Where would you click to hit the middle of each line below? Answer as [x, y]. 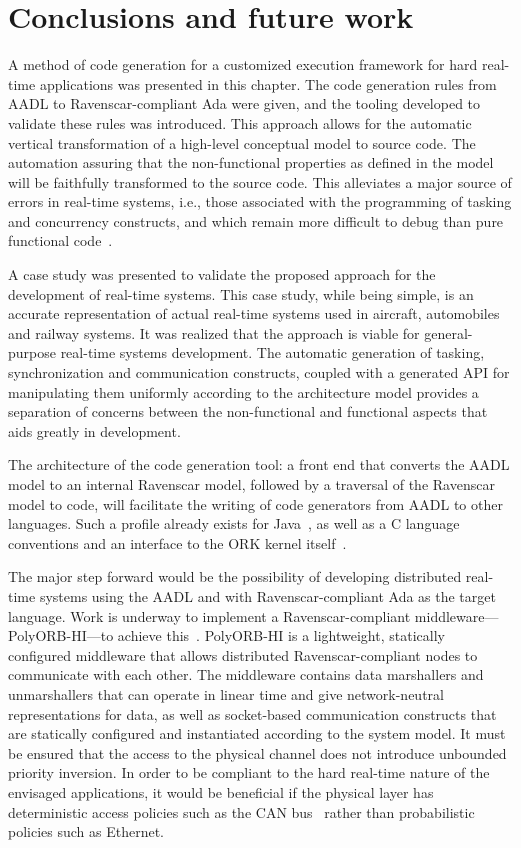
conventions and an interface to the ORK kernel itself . [177, 542]
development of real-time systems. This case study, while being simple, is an [241, 293]
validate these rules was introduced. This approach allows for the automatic [240, 122]
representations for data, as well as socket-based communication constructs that [252, 713]
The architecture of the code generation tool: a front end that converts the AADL [259, 464]
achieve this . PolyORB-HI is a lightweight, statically [281, 635]
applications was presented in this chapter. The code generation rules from [268, 83]
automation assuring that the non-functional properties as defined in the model [251, 162]
